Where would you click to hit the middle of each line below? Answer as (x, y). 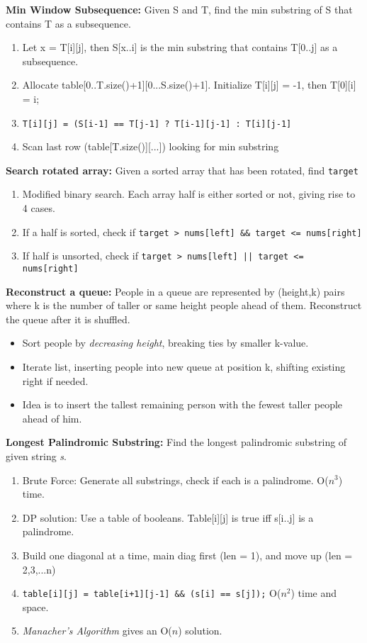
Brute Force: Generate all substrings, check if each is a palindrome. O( (175, 480)
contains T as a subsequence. (68, 23)
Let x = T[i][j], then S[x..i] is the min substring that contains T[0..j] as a (180, 47)
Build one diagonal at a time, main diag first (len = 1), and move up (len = (187, 555)
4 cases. (39, 208)
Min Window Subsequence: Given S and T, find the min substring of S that (179, 9)
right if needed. (55, 380)
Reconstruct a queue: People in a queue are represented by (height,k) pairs (175, 291)
